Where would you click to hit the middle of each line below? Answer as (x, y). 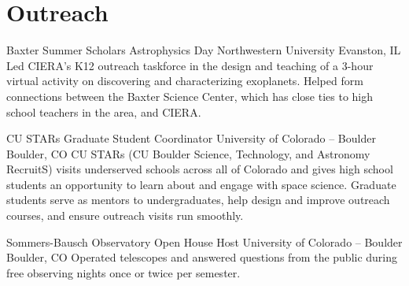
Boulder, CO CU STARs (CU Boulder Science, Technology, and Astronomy (188, 153)
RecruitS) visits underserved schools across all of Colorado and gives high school (200, 169)
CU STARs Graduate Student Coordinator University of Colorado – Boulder (191, 138)
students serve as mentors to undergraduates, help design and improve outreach (198, 200)
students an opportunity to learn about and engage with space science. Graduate (201, 184)
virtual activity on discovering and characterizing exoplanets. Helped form (185, 81)
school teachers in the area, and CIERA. (104, 111)
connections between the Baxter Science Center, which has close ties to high (190, 96)
